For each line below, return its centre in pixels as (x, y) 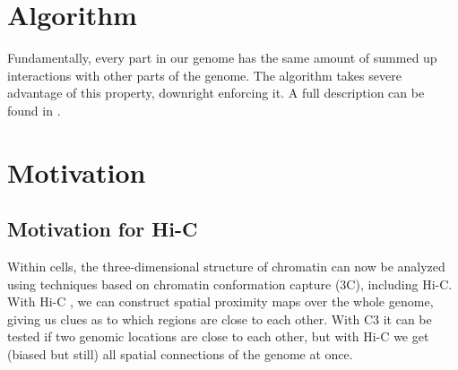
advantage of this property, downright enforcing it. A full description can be (216, 93)
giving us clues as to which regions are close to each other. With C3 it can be (220, 318)
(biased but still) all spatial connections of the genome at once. (180, 354)
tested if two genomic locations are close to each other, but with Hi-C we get (218, 336)
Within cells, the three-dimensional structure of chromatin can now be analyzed (226, 267)
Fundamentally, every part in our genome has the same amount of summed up (222, 58)
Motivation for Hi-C (103, 229)
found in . (34, 110)
